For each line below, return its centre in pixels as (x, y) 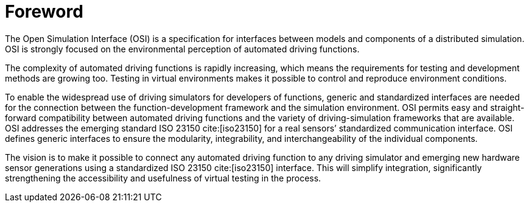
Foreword (44, 12)
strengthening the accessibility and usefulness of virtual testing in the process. (163, 178)
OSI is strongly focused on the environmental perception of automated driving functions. (182, 49)
